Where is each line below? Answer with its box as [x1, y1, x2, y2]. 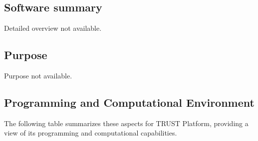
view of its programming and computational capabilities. [4, 128, 177, 138]
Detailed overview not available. [4, 23, 102, 33]
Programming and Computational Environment [4, 94, 255, 110]
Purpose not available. [4, 70, 72, 80]
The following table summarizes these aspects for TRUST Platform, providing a [4, 118, 249, 128]
